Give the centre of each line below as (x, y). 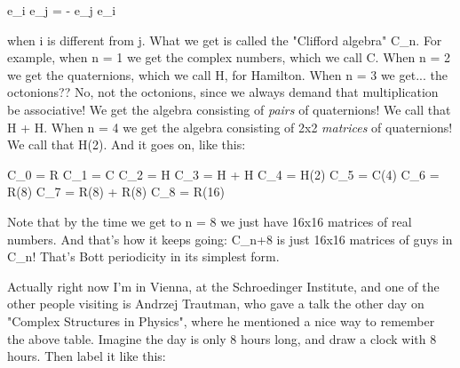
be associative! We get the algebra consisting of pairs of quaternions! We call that (229, 109)
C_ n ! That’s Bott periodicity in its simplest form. (143, 256)
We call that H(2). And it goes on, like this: (127, 144)
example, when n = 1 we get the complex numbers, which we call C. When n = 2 (229, 57)
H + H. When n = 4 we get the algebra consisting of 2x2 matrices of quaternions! (230, 127)
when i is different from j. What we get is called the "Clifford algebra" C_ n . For (225, 40)
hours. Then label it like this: (87, 356)
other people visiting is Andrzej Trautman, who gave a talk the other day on (216, 304)
